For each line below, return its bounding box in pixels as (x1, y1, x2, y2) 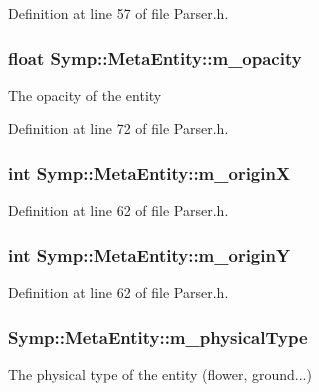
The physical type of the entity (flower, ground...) (8, 363, 312, 384)
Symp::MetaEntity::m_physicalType (8, 324, 308, 349)
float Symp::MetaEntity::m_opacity (8, 45, 302, 70)
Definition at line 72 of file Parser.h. (8, 118, 229, 139)
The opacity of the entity (8, 84, 162, 105)
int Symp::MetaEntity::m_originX (8, 160, 291, 185)
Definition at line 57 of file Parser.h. (8, 3, 229, 23)
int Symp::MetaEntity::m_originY (8, 242, 291, 267)
